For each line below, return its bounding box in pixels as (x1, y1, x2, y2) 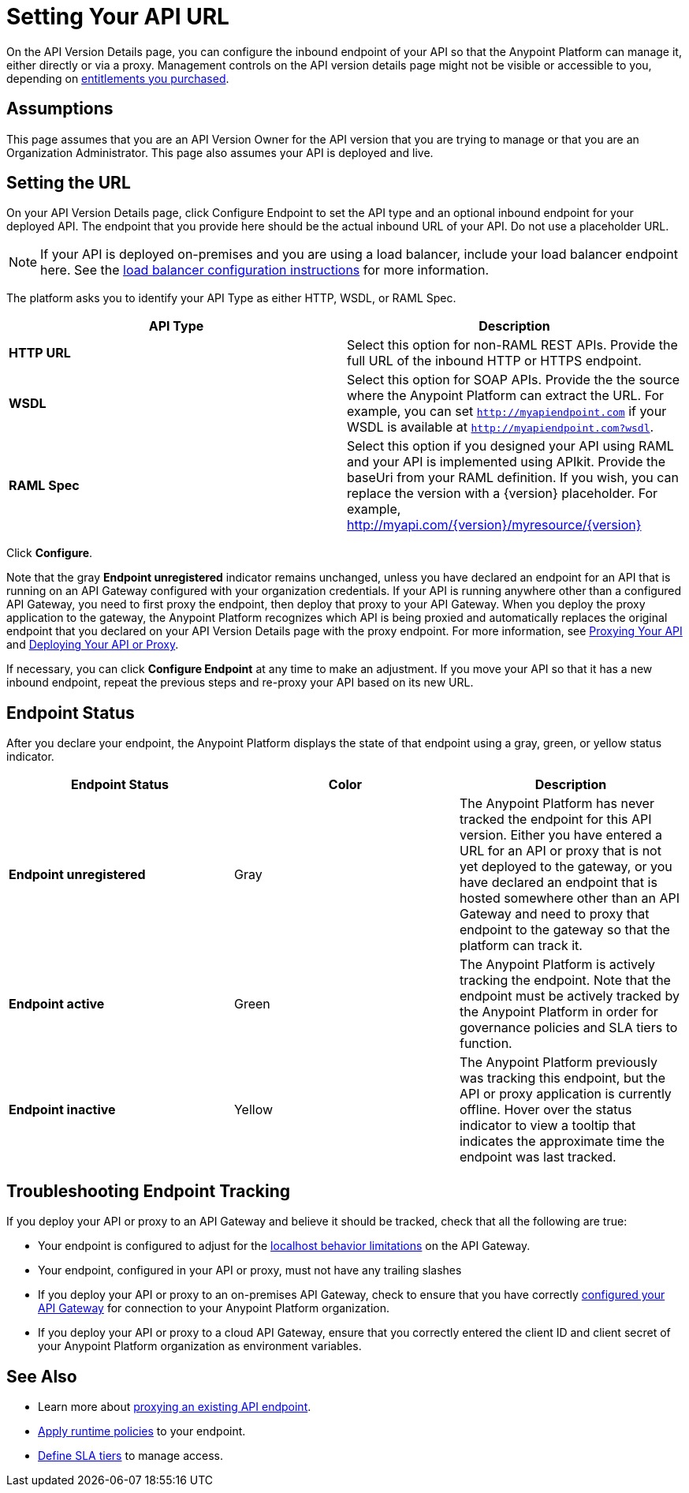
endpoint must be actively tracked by (459, 988, 680, 1005)
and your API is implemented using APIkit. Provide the (347, 454, 666, 470)
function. (459, 1035, 512, 1052)
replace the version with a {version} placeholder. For (347, 485, 658, 502)
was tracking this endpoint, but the (459, 1070, 665, 1087)
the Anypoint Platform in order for (459, 1004, 658, 1020)
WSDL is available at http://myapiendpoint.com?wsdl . (347, 419, 654, 436)
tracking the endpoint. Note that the (459, 972, 671, 989)
